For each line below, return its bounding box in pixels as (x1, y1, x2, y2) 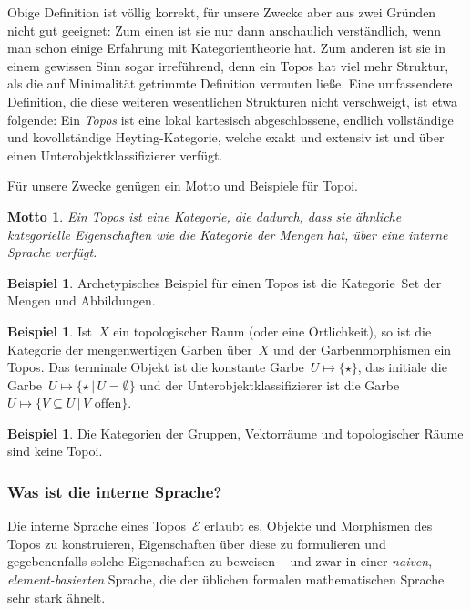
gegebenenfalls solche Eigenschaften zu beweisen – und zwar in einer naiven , (7, 552, 433, 571)
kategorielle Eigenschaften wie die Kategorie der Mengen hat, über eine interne (7, 224, 448, 243)
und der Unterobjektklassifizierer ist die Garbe (139, 375, 400, 394)
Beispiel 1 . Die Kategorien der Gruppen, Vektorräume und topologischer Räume (7, 423, 464, 442)
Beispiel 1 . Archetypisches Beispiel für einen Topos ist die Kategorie (7, 273, 395, 292)
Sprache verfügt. (7, 243, 97, 262)
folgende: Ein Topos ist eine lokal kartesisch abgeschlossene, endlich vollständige (7, 109, 454, 129)
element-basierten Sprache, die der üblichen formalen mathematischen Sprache (7, 570, 445, 589)
